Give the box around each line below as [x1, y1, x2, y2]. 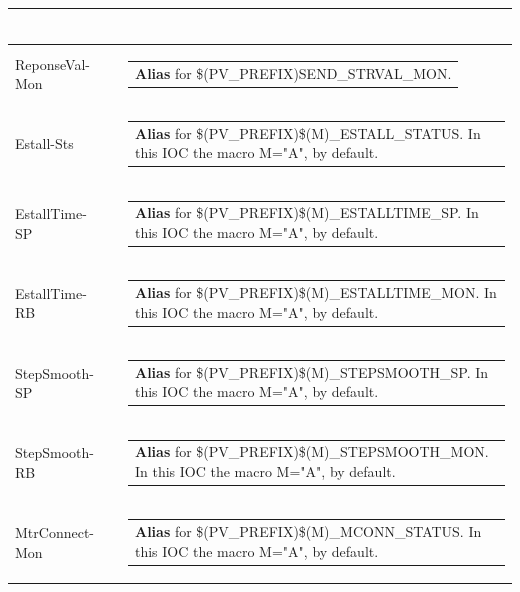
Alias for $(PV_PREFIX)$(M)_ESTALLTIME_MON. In [134, 281, 497, 302]
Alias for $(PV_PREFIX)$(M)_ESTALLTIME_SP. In [134, 202, 479, 223]
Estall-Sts [15, 133, 74, 154]
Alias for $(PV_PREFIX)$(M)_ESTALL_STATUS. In [134, 122, 481, 143]
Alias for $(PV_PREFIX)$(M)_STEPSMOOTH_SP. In [134, 361, 489, 382]
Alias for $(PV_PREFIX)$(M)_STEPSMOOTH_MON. [134, 441, 489, 462]
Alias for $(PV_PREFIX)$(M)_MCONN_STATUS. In [134, 521, 482, 542]
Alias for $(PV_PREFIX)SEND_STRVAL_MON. [134, 62, 452, 83]
